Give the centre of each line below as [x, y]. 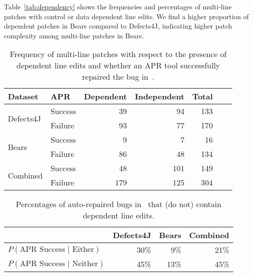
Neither [85, 263]
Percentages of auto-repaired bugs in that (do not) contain [119, 204]
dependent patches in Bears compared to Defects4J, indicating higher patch [118, 26]
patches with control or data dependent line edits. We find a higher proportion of [126, 16]
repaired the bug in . [118, 77]
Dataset [23, 96]
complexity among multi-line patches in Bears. [74, 35]
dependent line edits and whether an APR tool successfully [118, 65]
